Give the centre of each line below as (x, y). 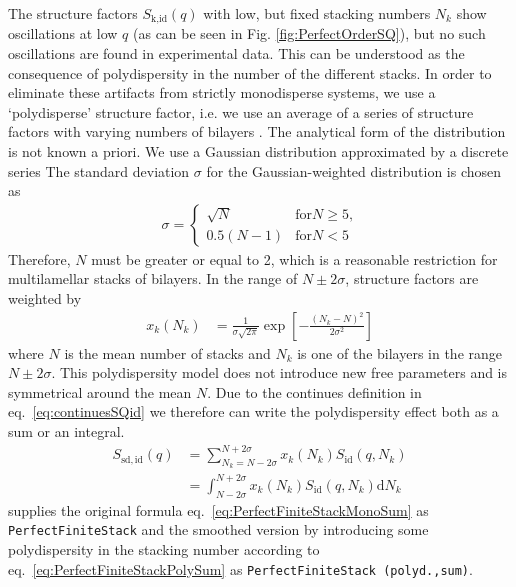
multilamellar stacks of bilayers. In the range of (153, 278)
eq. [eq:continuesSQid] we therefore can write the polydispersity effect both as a (253, 411)
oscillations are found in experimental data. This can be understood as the (236, 53)
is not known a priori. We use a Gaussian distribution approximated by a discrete (258, 151)
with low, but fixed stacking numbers (317, 13)
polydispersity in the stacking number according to (164, 548)
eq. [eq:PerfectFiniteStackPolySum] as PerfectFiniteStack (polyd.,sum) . (240, 568)
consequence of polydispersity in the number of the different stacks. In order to (250, 72)
